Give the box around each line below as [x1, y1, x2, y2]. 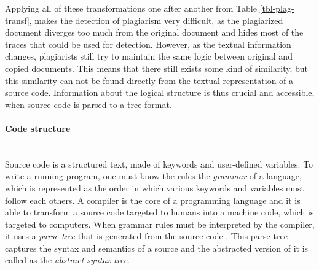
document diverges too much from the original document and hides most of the [5, 26, 304, 39]
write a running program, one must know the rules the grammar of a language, [5, 169, 302, 182]
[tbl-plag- [259, 2, 294, 14]
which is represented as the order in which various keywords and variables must [5, 181, 304, 194]
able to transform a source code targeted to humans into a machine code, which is [5, 206, 314, 218]
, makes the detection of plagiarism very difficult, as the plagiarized [29, 13, 283, 26]
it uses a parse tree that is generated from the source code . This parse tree [5, 229, 288, 242]
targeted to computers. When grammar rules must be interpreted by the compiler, [5, 217, 315, 230]
